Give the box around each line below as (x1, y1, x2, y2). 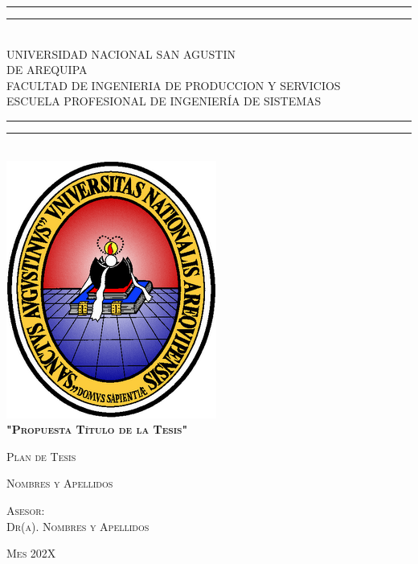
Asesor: (6, 501, 45, 518)
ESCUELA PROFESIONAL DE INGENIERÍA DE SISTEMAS (6, 93, 322, 109)
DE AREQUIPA (6, 61, 88, 78)
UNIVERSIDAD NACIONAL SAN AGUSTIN (6, 45, 236, 62)
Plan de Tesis (6, 447, 76, 464)
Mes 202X (6, 545, 56, 562)
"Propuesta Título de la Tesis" (6, 421, 188, 438)
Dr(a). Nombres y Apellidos (6, 517, 150, 534)
